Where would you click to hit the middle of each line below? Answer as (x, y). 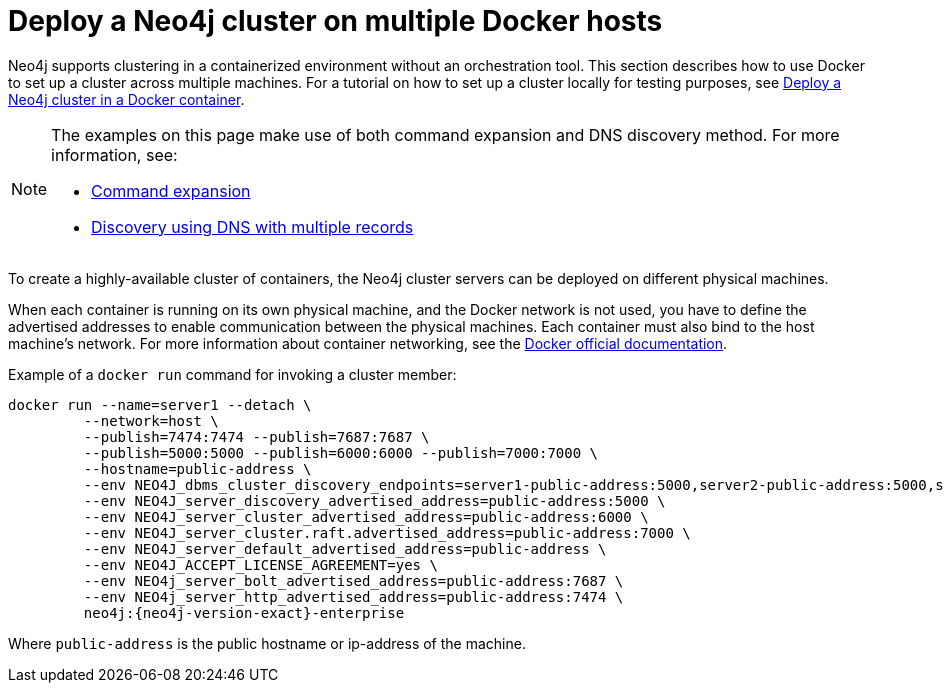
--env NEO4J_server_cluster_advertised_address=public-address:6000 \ (366, 516)
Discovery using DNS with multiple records (252, 226)
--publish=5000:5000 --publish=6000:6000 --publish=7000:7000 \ (341, 452)
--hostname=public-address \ (197, 468)
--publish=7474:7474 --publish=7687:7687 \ (256, 436)
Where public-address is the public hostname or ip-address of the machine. (267, 643)
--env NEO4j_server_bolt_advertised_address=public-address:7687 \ (353, 580)
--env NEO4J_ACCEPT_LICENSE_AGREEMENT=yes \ (260, 564)
